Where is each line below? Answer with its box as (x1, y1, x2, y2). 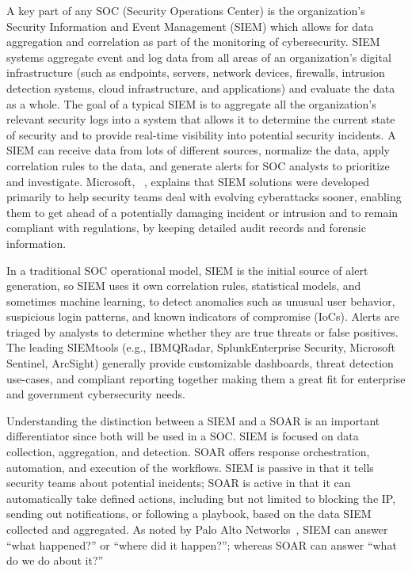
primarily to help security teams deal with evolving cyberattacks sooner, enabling (6, 188, 402, 205)
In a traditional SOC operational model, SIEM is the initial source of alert (6, 261, 368, 278)
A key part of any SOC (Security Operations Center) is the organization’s (6, 2, 365, 18)
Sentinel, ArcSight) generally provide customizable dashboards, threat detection (6, 355, 394, 371)
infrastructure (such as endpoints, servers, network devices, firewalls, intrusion (6, 64, 385, 81)
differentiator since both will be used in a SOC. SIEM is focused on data (6, 428, 359, 444)
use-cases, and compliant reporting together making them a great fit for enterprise (6, 370, 406, 386)
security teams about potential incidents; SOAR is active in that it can (6, 474, 351, 491)
